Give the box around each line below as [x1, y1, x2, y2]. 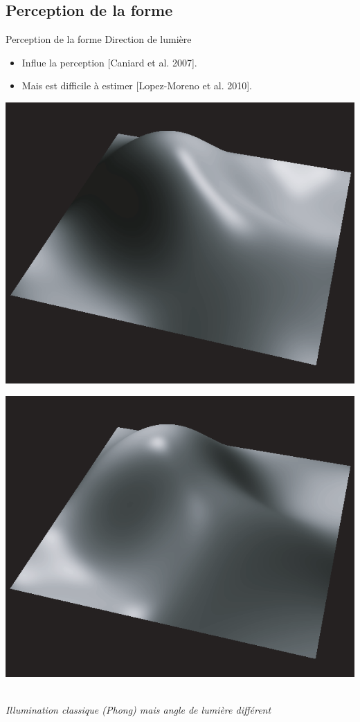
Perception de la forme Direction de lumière [6, 32, 192, 46]
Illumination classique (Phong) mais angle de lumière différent [6, 703, 271, 717]
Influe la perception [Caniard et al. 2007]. [21, 55, 197, 69]
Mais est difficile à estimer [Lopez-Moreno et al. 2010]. [21, 78, 252, 93]
